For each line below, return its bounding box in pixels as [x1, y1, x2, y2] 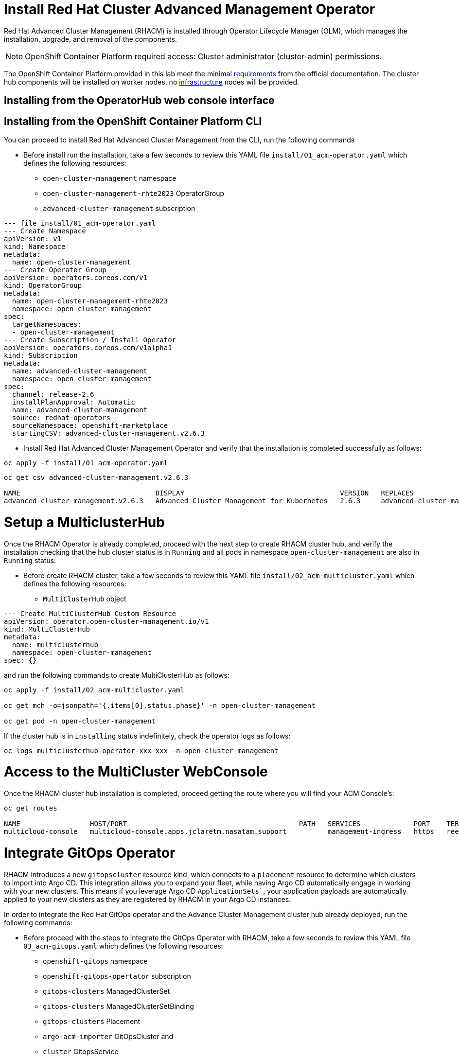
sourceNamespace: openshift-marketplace [12, 422, 168, 430]
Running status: [4, 556, 56, 565]
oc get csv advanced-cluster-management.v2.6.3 [4, 474, 189, 482]
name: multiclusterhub [12, 640, 98, 649]
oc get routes [4, 804, 57, 812]
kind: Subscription [4, 352, 78, 360]
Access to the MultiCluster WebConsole [4, 763, 268, 780]
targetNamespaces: [12, 320, 82, 329]
